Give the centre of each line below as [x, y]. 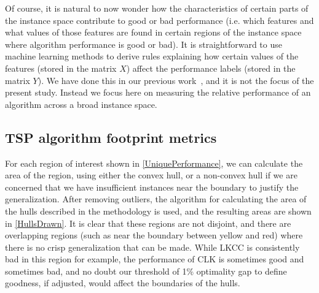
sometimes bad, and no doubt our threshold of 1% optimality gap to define [146, 271]
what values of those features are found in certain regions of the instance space [153, 32]
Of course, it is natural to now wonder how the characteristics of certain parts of [157, 8]
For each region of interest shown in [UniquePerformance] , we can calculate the [154, 163]
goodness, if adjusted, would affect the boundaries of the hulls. [123, 283]
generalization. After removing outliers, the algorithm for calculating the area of [156, 199]
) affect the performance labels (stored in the [211, 68]
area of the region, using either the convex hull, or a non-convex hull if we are [151, 175]
